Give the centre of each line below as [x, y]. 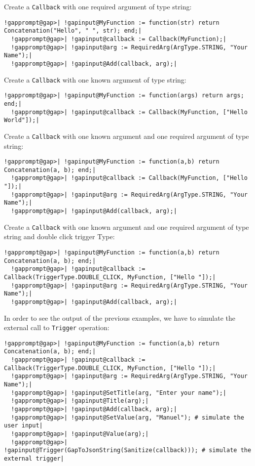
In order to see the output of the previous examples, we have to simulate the [120, 318]
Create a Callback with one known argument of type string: [95, 79]
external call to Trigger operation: [57, 327]
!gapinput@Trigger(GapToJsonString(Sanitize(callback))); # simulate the [128, 450]
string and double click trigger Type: [59, 236]
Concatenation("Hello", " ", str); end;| [73, 31]
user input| [23, 426]
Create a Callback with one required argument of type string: [98, 6]
